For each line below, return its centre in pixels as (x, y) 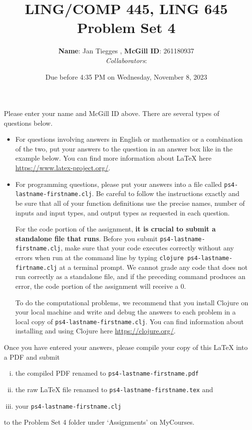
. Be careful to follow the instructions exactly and (166, 193)
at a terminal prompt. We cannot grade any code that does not (153, 267)
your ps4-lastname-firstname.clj (68, 405)
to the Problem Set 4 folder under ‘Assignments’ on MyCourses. (99, 422)
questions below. (28, 123)
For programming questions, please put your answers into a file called (118, 184)
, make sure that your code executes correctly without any (147, 248)
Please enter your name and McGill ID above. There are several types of (112, 113)
